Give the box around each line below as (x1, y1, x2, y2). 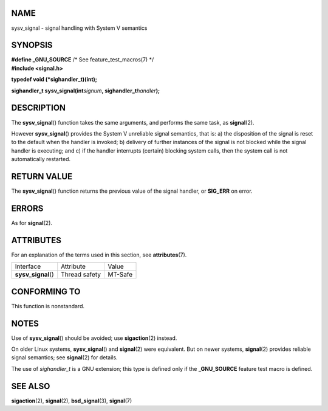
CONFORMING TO (11, 286, 81, 297)
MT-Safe (107, 271, 133, 279)
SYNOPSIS (11, 40, 53, 50)
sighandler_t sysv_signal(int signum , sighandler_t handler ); (11, 87, 160, 94)
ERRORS (11, 203, 44, 213)
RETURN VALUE (11, 171, 73, 182)
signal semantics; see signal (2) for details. (11, 354, 118, 361)
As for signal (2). (11, 219, 53, 226)
